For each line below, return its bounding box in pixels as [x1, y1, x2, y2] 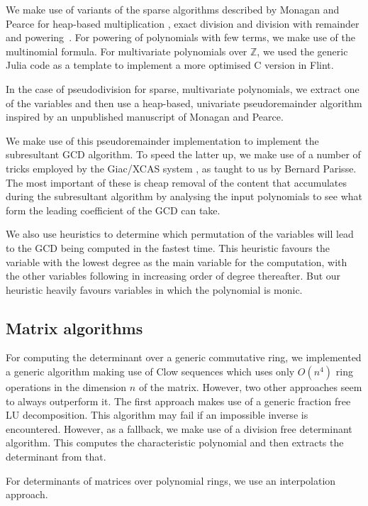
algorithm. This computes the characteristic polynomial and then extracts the [6, 435, 344, 450]
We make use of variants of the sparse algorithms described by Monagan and [6, 2, 340, 16]
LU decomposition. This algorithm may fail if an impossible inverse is [6, 407, 308, 422]
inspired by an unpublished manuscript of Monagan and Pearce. [6, 109, 284, 124]
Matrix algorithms [6, 317, 143, 339]
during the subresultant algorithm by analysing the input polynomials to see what [6, 189, 363, 204]
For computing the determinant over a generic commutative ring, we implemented [6, 350, 362, 365]
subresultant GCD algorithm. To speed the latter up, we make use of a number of [6, 147, 361, 162]
